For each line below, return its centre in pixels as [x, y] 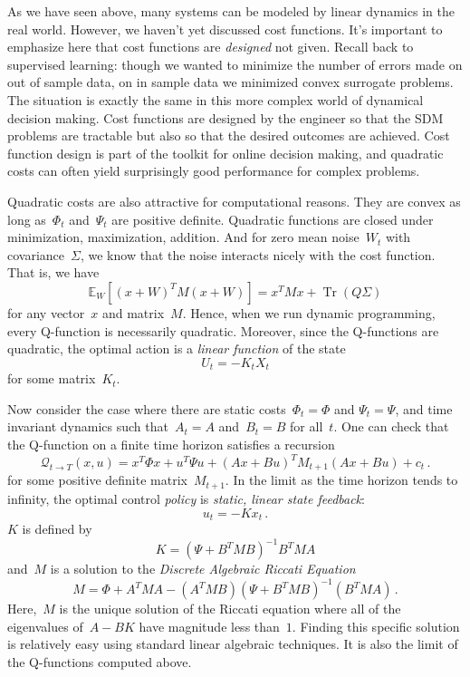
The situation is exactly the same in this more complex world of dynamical [216, 99]
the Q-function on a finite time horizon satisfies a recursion [171, 444]
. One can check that [391, 426]
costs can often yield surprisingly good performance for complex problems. [214, 171]
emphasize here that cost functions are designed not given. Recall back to [211, 47]
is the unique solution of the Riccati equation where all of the [230, 609]
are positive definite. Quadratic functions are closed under [273, 219]
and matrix [133, 312]
